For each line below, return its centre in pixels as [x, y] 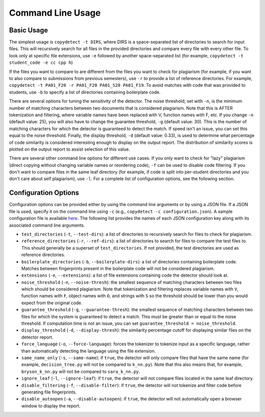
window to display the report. [51, 406]
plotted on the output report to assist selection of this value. [69, 149]
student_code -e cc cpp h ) [41, 63]
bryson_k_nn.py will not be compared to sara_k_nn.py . [81, 371]
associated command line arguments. [47, 225]
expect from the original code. [52, 303]
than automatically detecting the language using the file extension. [89, 351]
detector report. [37, 337]
